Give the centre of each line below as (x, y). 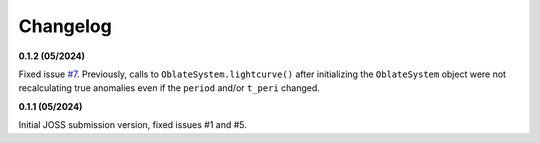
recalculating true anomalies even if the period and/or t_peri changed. (169, 88)
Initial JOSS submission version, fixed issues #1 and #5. (132, 125)
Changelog (65, 26)
